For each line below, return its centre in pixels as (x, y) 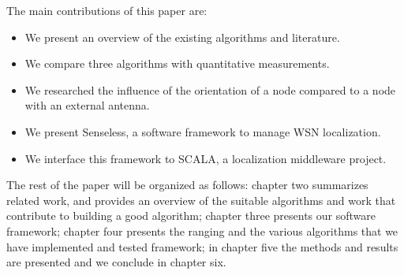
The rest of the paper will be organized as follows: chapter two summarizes (187, 185)
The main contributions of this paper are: (107, 10)
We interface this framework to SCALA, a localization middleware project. (206, 158)
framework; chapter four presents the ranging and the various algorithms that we (202, 230)
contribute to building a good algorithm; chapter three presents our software (191, 216)
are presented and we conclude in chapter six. (116, 262)
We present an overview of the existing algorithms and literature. (182, 37)
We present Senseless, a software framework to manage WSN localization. (203, 131)
